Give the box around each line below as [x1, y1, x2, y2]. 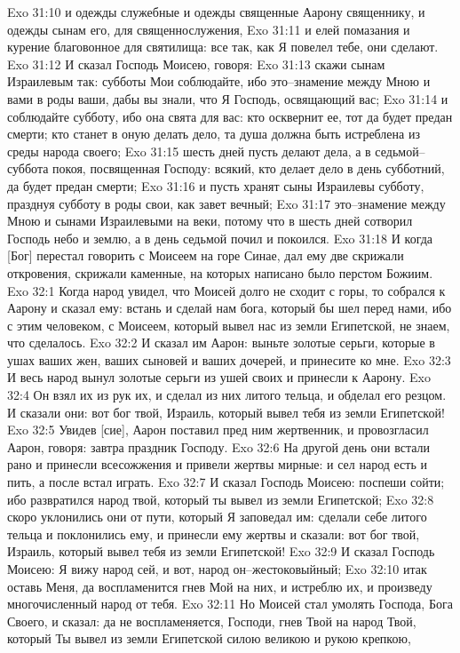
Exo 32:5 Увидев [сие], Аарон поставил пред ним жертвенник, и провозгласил [7, 420, 429, 439]
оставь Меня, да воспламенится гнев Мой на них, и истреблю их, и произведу [7, 577, 432, 595]
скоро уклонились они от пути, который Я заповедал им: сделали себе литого [7, 507, 427, 526]
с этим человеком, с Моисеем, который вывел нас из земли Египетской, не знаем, [7, 315, 450, 334]
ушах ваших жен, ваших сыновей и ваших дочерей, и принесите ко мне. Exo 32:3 [7, 350, 451, 369]
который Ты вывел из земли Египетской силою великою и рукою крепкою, [7, 629, 411, 648]
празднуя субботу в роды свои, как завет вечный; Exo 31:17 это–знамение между [7, 194, 446, 212]
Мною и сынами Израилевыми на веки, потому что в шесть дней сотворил [7, 211, 413, 230]
